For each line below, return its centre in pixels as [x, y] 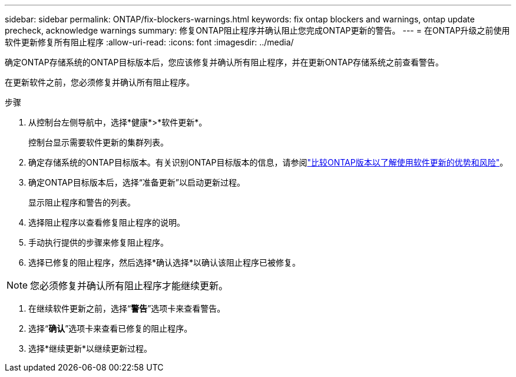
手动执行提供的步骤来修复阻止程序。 [98, 242]
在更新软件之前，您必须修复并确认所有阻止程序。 [100, 82]
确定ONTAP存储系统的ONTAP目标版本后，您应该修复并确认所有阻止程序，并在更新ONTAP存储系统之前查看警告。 [224, 62]
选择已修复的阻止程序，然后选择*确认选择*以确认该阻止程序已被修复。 [165, 262]
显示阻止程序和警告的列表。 [82, 202]
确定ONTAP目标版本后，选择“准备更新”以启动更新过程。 [137, 182]
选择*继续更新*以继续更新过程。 [90, 348]
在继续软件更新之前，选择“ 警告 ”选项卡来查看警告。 [127, 308]
